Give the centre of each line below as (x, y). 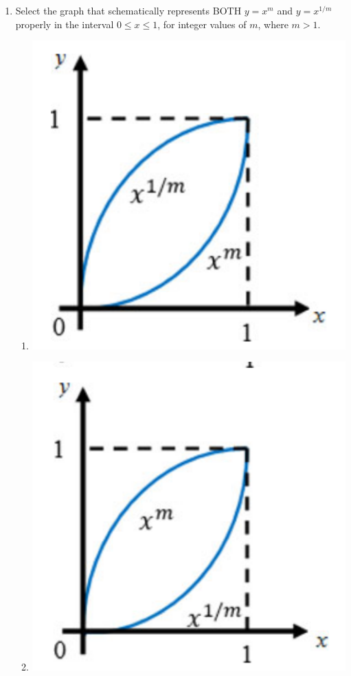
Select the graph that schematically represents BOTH (128, 10)
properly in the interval (65, 24)
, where (273, 24)
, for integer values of (202, 24)
